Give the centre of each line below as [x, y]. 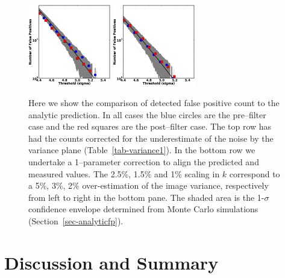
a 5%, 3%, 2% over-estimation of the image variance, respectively [149, 185]
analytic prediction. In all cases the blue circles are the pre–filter [147, 114]
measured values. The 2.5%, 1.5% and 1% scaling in [124, 173]
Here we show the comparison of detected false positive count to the [154, 102]
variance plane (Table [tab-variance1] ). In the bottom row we [142, 150]
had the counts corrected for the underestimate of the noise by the [151, 138]
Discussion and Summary [111, 262]
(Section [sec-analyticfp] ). [76, 220]
